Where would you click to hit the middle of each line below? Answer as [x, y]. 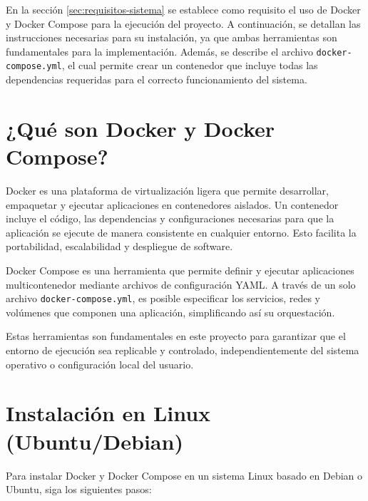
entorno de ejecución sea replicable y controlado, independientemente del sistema [183, 350]
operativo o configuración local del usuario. [100, 364]
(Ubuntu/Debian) [94, 441]
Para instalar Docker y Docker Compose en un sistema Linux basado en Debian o [184, 475]
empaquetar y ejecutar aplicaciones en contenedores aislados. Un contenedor [172, 204]
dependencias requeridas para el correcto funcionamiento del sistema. [157, 79]
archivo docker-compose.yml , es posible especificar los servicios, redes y [163, 298]
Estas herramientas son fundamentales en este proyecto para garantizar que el [176, 336]
